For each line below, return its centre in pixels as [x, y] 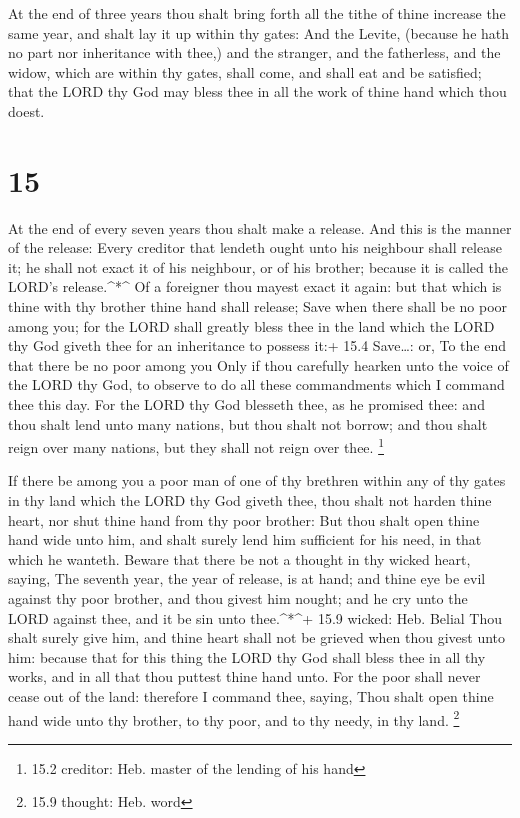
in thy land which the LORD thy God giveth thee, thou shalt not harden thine [250, 500]
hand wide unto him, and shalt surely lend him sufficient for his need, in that [245, 539]
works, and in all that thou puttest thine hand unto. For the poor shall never [244, 676]
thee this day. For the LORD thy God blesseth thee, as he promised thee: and [246, 404]
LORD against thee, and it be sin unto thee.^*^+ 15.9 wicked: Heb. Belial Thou [255, 617]
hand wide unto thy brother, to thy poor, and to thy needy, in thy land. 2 [234, 718]
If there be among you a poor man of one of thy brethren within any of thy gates [257, 480]
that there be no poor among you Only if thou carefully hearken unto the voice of [258, 364]
